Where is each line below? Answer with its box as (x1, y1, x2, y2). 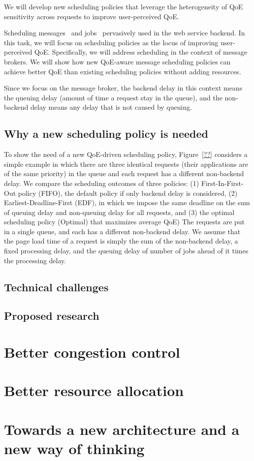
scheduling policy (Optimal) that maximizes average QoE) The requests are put (4, 216, 245, 227)
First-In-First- (201, 178, 244, 188)
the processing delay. (4, 255, 66, 265)
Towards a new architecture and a (4, 419, 240, 439)
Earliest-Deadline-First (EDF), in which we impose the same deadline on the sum (4, 197, 250, 208)
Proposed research (4, 308, 99, 323)
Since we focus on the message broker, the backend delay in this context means (4, 83, 243, 93)
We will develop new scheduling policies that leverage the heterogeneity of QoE (4, 1, 243, 11)
